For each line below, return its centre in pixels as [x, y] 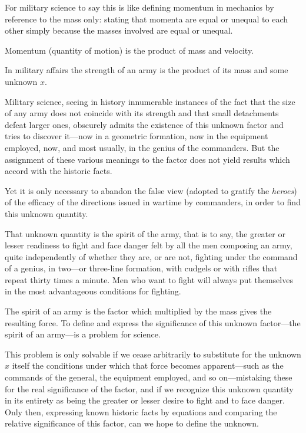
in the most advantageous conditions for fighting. [93, 291]
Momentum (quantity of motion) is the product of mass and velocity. [129, 50]
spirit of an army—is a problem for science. [83, 334]
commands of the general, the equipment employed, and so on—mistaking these [149, 377]
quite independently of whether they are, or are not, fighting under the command [151, 256]
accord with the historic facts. [59, 171]
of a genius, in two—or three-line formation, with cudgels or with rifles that [141, 268]
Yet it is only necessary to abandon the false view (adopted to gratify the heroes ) [151, 190]
